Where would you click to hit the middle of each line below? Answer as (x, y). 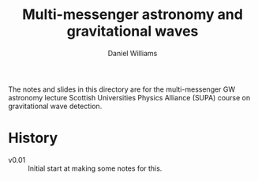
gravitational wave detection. (55, 106)
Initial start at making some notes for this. (95, 168)
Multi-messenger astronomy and (133, 15)
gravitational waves (133, 31)
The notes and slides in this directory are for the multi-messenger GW (122, 89)
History (33, 138)
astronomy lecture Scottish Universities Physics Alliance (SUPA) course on (129, 97)
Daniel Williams (133, 53)
